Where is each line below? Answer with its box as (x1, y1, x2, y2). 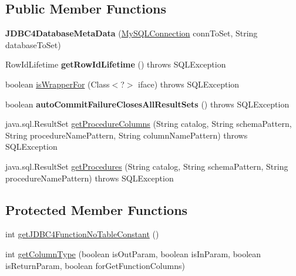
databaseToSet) (5, 38, 61, 51)
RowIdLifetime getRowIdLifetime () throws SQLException (5, 58, 226, 70)
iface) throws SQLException (138, 78, 240, 90)
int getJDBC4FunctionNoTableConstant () (5, 228, 159, 240)
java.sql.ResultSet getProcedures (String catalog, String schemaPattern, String (5, 160, 288, 172)
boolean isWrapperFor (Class (5, 78, 110, 90)
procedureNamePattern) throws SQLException (5, 171, 174, 184)
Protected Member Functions (5, 200, 188, 218)
